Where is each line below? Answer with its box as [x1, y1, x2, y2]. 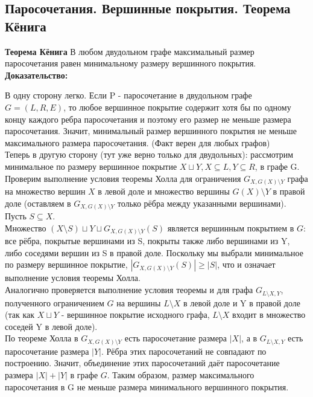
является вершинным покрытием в [167, 221, 294, 234]
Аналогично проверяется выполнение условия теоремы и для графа [5, 283, 253, 296]
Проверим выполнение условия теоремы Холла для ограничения [5, 172, 241, 184]
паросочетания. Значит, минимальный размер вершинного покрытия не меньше [5, 124, 297, 137]
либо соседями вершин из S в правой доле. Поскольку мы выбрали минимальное [5, 246, 303, 259]
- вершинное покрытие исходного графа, [61, 308, 210, 321]
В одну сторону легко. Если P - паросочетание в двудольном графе [5, 89, 252, 102]
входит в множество [232, 308, 306, 321]
